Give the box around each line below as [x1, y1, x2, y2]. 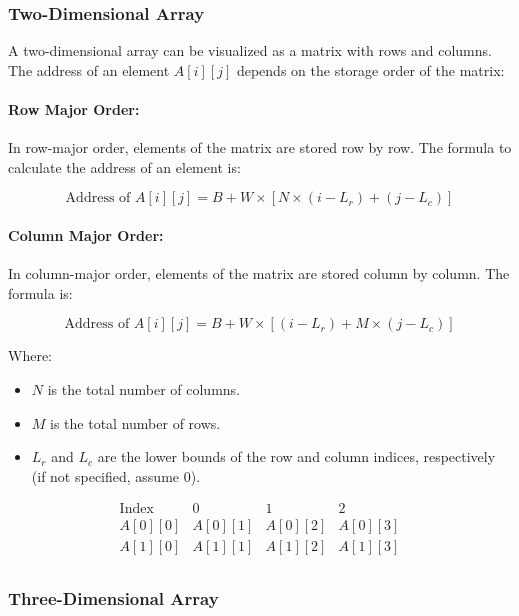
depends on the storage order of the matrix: [236, 59, 505, 80]
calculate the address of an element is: [8, 156, 241, 177]
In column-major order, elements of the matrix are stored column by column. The [8, 263, 510, 284]
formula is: [8, 282, 73, 303]
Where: [8, 345, 52, 366]
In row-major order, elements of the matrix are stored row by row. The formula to [8, 137, 512, 158]
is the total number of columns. [47, 378, 241, 399]
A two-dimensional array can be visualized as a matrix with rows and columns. [8, 40, 492, 61]
